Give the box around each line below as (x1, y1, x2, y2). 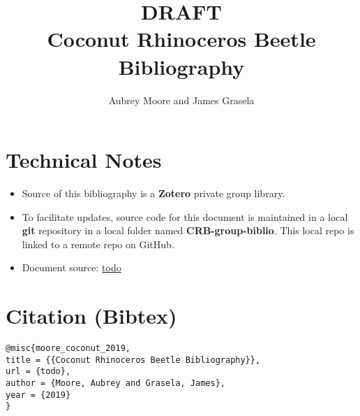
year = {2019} (6, 389, 71, 400)
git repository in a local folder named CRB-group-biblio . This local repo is (22, 223, 354, 238)
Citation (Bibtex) (6, 301, 177, 330)
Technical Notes (6, 145, 162, 174)
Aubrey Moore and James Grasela (108, 92, 255, 107)
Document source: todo (22, 260, 121, 275)
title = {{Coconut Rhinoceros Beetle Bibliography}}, (6, 354, 261, 365)
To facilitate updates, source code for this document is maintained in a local (22, 209, 348, 224)
